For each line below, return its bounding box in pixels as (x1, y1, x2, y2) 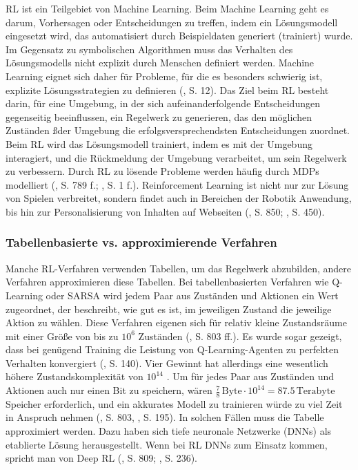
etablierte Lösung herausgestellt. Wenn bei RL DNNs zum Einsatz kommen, (6, 437, 328, 451)
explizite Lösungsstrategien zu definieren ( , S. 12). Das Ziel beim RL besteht (6, 82, 329, 97)
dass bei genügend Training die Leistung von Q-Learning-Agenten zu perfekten (6, 342, 339, 357)
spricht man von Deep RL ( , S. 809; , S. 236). (6, 451, 197, 465)
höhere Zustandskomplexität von (6, 369, 143, 384)
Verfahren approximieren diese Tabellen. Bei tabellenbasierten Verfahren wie (6, 274, 329, 289)
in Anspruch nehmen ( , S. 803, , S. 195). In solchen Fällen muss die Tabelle (6, 410, 324, 424)
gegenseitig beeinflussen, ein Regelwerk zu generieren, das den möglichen (6, 109, 312, 124)
